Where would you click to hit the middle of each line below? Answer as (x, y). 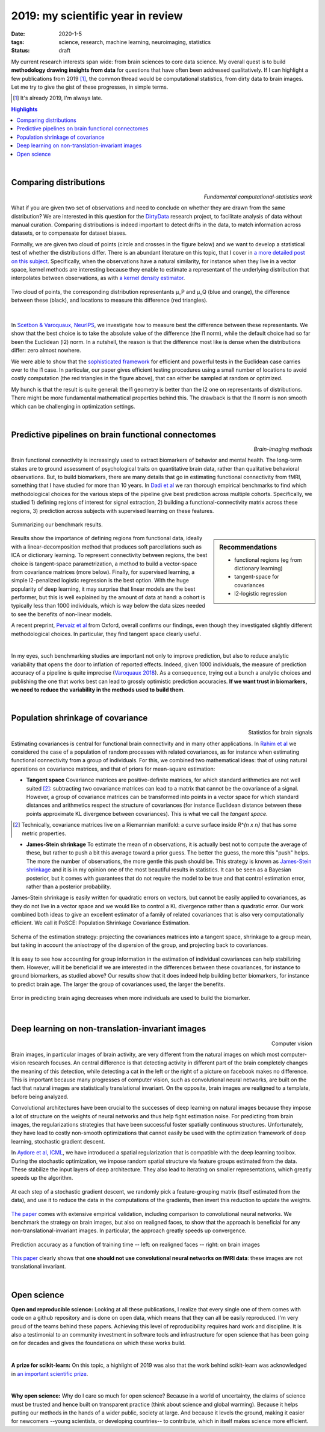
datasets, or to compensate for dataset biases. (69, 233)
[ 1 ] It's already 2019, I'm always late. (58, 98)
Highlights (24, 109)
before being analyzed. (40, 1096)
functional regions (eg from (268, 560)
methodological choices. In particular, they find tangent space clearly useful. (106, 634)
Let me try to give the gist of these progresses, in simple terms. (90, 87)
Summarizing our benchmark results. (57, 524)
